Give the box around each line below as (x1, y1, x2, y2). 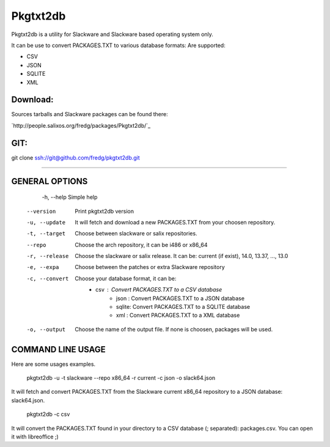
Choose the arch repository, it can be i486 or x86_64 (75, 241, 208, 248)
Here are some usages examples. (11, 360, 96, 368)
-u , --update (26, 219, 66, 226)
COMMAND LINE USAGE (11, 344, 106, 355)
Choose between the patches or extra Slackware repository (75, 264, 226, 271)
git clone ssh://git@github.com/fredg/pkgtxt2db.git (11, 153, 140, 161)
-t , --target (26, 230, 66, 237)
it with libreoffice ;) (11, 433, 59, 440)
